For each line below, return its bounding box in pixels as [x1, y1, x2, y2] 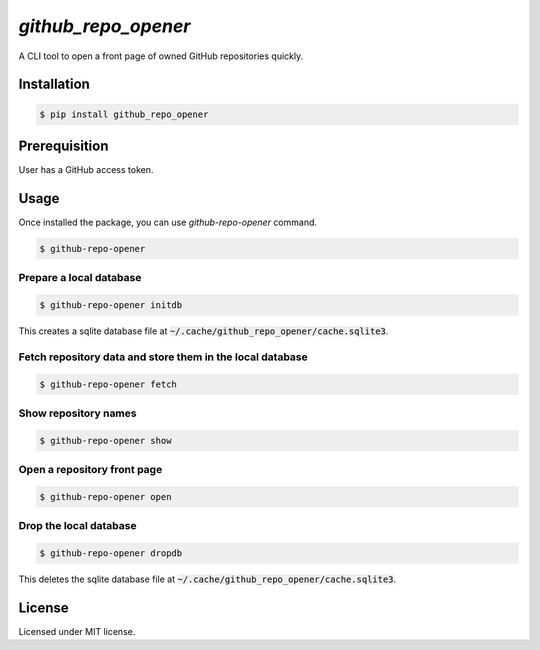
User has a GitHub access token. [18, 164, 154, 176]
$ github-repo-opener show [39, 435, 172, 446]
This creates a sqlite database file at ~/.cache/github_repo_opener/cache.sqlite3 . [18, 325, 389, 337]
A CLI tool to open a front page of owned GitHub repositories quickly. [18, 50, 304, 62]
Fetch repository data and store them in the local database [18, 350, 309, 364]
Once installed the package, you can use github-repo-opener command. [18, 216, 318, 228]
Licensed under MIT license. [18, 625, 136, 637]
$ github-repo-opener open [39, 491, 172, 502]
